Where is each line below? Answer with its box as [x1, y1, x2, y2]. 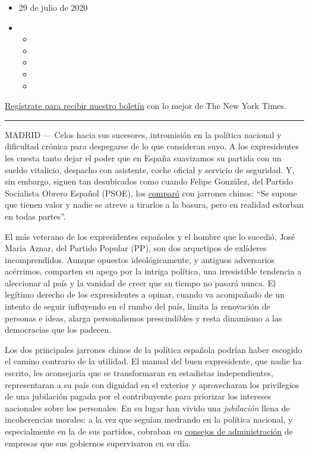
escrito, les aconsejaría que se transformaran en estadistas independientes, [5, 367, 273, 379]
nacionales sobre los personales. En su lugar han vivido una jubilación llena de [5, 401, 290, 414]
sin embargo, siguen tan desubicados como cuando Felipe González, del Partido [5, 175, 294, 188]
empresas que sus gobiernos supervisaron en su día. [5, 436, 191, 449]
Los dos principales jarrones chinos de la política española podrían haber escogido [5, 343, 302, 355]
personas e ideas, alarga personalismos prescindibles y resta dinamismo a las [5, 311, 282, 324]
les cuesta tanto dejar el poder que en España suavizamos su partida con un [5, 151, 282, 164]
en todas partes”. [5, 210, 66, 222]
